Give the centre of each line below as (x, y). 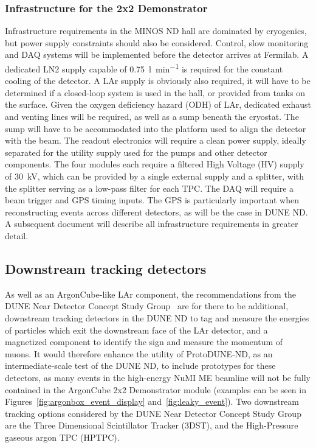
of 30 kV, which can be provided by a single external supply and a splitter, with (154, 176)
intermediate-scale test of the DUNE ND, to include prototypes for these (140, 366)
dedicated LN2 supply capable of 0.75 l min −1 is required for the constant (144, 68)
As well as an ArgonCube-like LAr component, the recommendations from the (150, 294)
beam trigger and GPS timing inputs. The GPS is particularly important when (152, 200)
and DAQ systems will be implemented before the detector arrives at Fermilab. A (157, 54)
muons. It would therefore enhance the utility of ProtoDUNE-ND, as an (139, 353)
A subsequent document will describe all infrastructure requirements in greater (152, 224)
